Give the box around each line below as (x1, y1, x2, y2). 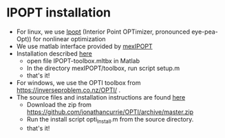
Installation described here (16, 49, 92, 58)
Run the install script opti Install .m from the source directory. (26, 115, 194, 125)
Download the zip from (26, 100, 92, 108)
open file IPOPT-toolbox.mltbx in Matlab (26, 56, 140, 65)
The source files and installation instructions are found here (16, 93, 186, 101)
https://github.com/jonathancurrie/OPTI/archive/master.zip (26, 108, 194, 116)
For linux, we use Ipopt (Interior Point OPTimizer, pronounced (16, 27, 191, 36)
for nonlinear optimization (32, 34, 106, 43)
